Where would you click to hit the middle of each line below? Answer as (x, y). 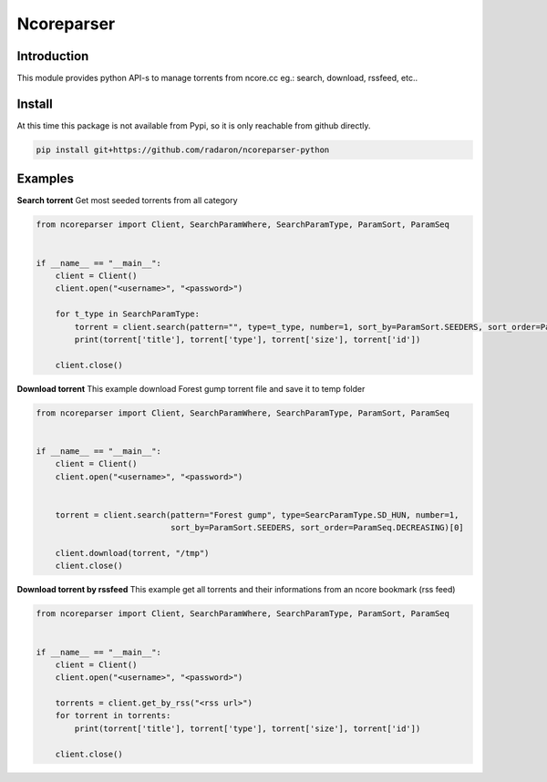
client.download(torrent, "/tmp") (132, 553)
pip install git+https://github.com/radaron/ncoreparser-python (183, 149)
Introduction (53, 56)
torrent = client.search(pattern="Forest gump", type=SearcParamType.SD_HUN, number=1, (257, 514)
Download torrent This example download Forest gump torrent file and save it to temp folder (191, 388)
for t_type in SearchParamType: (128, 314)
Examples (46, 179)
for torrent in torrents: (113, 716)
